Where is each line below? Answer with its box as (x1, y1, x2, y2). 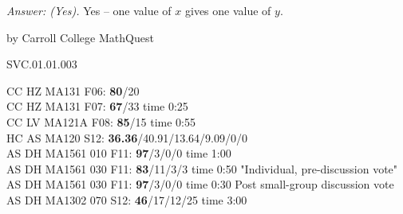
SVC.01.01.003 (6, 56, 77, 72)
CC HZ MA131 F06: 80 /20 (6, 82, 140, 99)
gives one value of (184, 2, 271, 18)
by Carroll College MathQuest (6, 29, 154, 45)
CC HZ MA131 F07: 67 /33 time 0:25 (6, 98, 188, 115)
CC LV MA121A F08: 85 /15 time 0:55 (6, 113, 196, 130)
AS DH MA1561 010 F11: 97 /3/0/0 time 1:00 (6, 145, 231, 161)
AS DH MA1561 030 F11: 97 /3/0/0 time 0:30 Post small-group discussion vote (6, 176, 394, 193)
